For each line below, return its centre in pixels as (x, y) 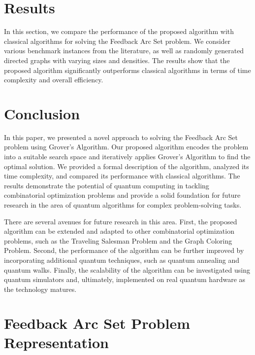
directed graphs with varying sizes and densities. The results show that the (117, 60)
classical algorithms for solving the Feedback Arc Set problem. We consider (117, 41)
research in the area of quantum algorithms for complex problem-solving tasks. (123, 204)
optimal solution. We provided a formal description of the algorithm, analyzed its (127, 166)
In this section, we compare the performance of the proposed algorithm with (119, 31)
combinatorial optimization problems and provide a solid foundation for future (122, 195)
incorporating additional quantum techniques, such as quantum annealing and (122, 260)
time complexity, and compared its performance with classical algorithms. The (122, 176)
